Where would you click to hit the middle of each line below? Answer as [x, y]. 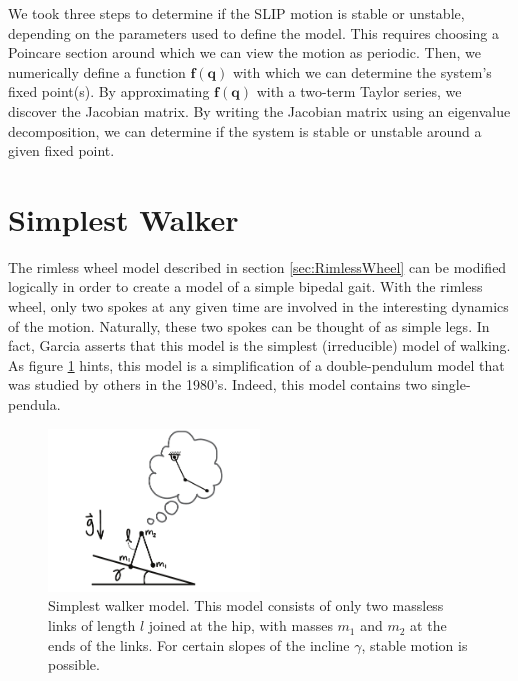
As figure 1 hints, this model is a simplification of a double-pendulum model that [256, 364]
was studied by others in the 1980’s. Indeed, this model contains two [217, 384]
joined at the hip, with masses [240, 625]
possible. [74, 664]
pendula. [34, 404]
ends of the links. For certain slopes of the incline [199, 644]
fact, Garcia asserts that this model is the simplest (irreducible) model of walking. [259, 345]
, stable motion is [414, 644]
